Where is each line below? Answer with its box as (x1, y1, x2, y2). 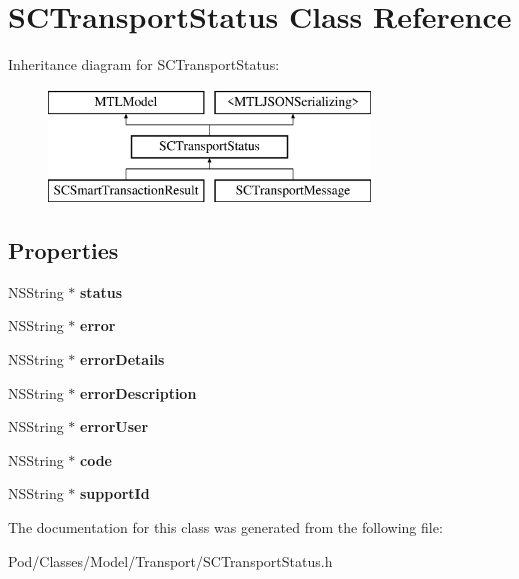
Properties (8, 235, 119, 266)
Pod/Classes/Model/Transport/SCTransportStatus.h (8, 550, 333, 571)
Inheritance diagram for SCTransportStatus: (8, 54, 280, 75)
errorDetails (80, 349, 165, 370)
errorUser (80, 416, 149, 437)
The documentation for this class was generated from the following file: (8, 517, 443, 538)
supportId (80, 483, 150, 504)
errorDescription (80, 382, 197, 403)
